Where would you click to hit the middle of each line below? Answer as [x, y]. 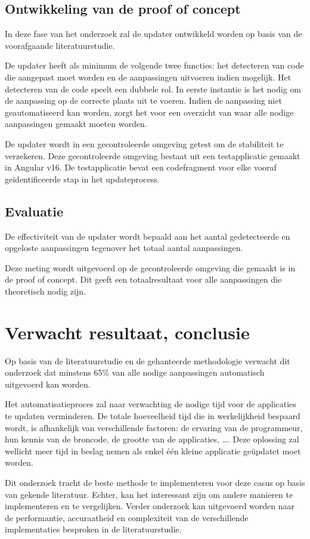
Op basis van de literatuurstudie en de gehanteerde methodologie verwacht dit [148, 360]
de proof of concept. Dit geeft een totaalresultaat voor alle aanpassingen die [143, 279]
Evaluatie [34, 211]
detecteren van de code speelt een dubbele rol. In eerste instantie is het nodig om [153, 89]
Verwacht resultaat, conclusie [127, 332]
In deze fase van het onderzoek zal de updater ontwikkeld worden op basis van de [154, 34]
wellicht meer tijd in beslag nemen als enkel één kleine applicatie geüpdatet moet [153, 450]
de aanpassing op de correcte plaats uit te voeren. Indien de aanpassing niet [143, 100]
